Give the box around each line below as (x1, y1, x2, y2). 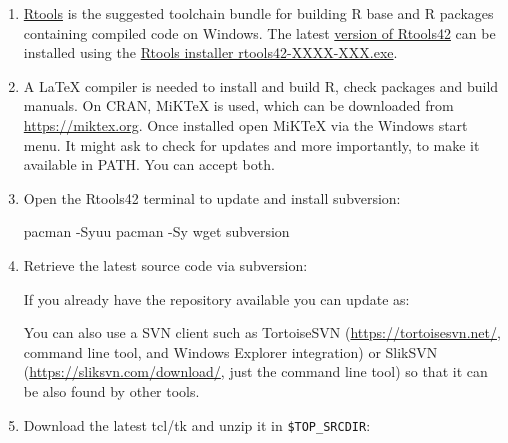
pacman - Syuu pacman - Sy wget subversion (23, 221, 290, 242)
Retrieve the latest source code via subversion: (23, 254, 308, 275)
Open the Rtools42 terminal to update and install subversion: (23, 187, 401, 208)
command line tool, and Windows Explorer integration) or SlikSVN (23, 341, 438, 362)
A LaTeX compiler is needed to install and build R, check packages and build (23, 75, 499, 96)
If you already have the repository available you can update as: (23, 288, 410, 309)
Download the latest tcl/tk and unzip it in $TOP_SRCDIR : (23, 414, 371, 435)
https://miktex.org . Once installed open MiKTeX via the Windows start (23, 114, 468, 135)
